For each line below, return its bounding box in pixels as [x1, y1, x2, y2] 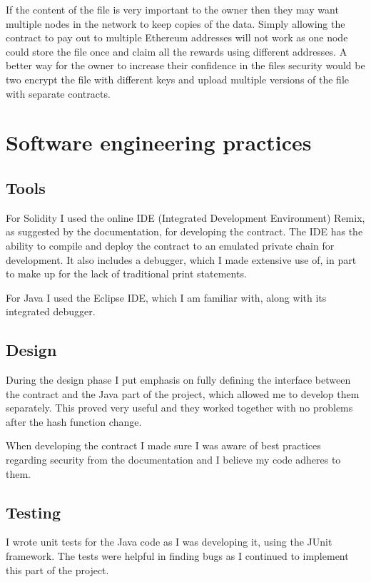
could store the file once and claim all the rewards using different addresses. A [6, 44, 347, 58]
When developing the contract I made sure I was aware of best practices [6, 438, 321, 453]
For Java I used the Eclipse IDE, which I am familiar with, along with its [6, 290, 327, 305]
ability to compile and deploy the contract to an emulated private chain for [6, 238, 335, 252]
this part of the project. [6, 562, 109, 577]
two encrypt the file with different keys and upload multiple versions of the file [6, 71, 350, 86]
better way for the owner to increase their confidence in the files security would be [6, 58, 365, 73]
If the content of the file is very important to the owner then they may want [6, 2, 339, 16]
